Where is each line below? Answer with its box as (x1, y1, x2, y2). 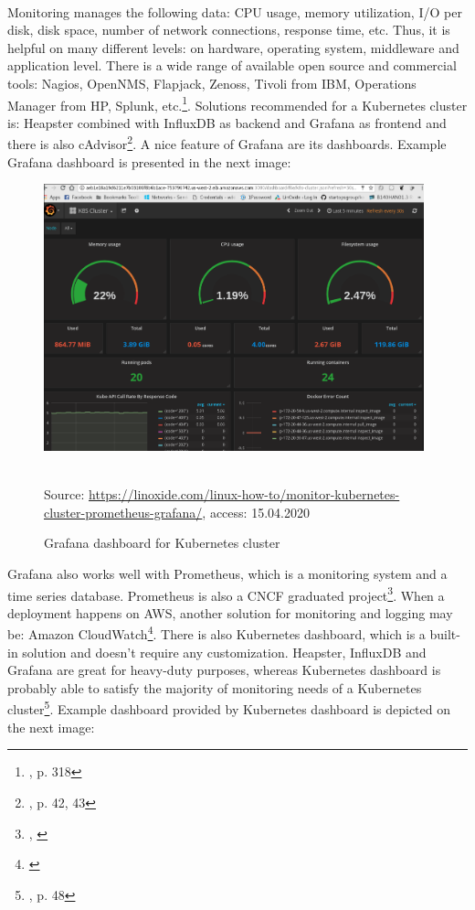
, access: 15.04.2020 (202, 502, 310, 521)
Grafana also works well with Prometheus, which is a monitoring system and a (7, 564, 448, 583)
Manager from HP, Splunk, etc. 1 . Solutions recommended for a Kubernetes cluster (7, 92, 468, 114)
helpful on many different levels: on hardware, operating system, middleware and (7, 37, 459, 57)
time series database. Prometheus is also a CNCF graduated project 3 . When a (7, 583, 445, 605)
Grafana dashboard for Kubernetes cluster (44, 533, 280, 552)
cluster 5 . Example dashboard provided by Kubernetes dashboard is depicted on (7, 697, 451, 719)
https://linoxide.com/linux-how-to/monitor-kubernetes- (89, 485, 400, 504)
